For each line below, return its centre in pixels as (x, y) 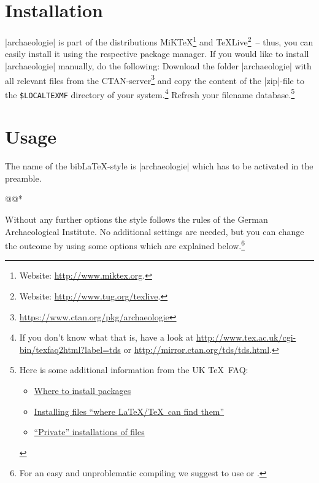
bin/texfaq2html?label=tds (70, 349)
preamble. (23, 178)
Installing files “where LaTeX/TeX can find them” (129, 411)
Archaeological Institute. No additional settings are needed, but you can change (155, 231)
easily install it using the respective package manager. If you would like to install (157, 54)
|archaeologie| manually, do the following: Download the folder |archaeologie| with (158, 65)
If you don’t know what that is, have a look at (106, 337)
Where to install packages (83, 391)
